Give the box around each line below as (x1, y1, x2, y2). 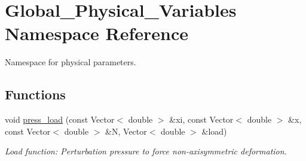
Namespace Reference (5, 21, 188, 45)
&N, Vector (105, 124, 147, 137)
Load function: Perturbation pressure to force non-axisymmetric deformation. (5, 145, 287, 157)
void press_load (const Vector (5, 113, 115, 126)
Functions (5, 85, 66, 104)
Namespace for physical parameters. (5, 56, 136, 68)
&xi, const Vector (169, 113, 234, 126)
